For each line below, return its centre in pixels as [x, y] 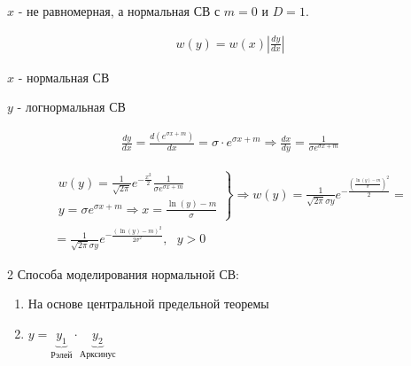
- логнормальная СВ [71, 107]
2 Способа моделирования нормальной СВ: [124, 273]
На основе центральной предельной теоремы [148, 304]
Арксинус [98, 354]
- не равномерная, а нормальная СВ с [119, 11]
